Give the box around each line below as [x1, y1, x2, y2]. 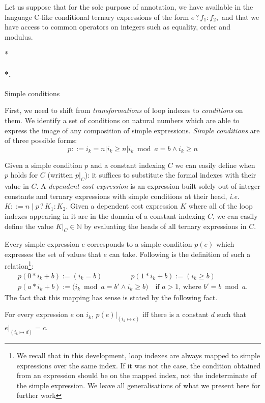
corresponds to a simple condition [87, 239, 192, 249]
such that [217, 309, 246, 320]
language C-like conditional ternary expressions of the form [5, 11, 189, 22]
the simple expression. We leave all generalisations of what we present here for [16, 380, 260, 390]
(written [47, 169, 73, 180]
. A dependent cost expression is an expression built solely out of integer [36, 181, 260, 191]
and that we [221, 11, 259, 22]
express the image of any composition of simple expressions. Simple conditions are [5, 125, 260, 135]
